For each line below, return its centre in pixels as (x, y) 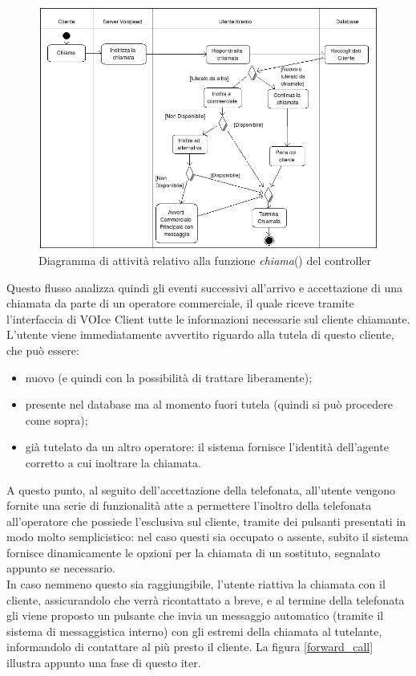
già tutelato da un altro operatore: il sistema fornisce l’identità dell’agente (207, 447)
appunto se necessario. (61, 568)
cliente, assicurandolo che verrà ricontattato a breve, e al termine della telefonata (206, 599)
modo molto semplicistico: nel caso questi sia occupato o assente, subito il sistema (208, 537)
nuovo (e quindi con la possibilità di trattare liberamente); (169, 377)
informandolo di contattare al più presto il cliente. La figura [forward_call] (190, 647)
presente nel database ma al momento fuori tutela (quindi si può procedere (209, 404)
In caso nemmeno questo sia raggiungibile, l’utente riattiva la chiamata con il (196, 584)
